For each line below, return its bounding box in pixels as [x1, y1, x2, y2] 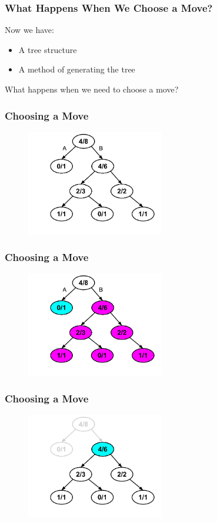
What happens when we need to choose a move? [5, 83, 179, 95]
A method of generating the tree [18, 63, 135, 75]
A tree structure [18, 43, 77, 55]
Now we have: [5, 24, 54, 36]
